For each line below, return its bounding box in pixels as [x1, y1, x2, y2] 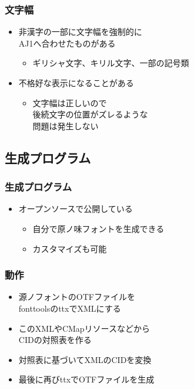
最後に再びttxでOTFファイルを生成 [18, 373, 155, 385]
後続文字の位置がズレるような [32, 108, 148, 120]
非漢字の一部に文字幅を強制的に [18, 25, 142, 38]
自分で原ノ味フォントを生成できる [32, 222, 165, 234]
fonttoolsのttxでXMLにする [18, 302, 121, 314]
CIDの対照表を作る [18, 334, 92, 346]
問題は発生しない [32, 119, 99, 132]
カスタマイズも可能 [32, 242, 107, 254]
